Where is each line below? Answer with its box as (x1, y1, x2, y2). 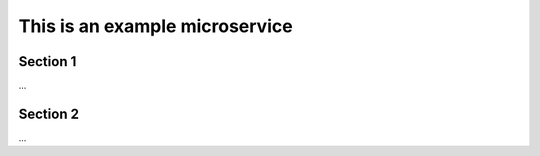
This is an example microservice (18, 15, 294, 37)
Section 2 (18, 105, 80, 122)
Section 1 (18, 53, 77, 70)
